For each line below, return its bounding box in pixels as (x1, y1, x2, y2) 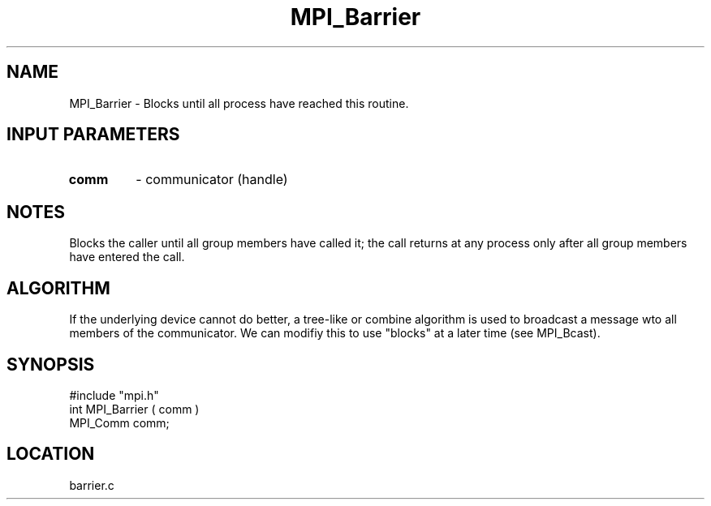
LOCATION (6, 444, 95, 465)
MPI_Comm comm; (69, 415, 170, 430)
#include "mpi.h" (69, 388, 159, 402)
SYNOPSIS (6, 354, 95, 375)
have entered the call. (69, 250, 185, 264)
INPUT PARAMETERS (6, 124, 180, 145)
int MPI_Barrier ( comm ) (69, 401, 200, 416)
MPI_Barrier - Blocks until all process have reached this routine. (69, 96, 409, 110)
